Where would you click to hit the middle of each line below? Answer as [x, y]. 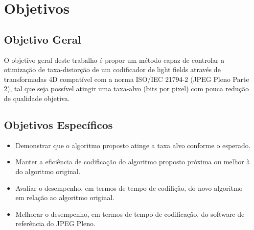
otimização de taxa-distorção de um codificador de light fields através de [112, 69]
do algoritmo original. [48, 171]
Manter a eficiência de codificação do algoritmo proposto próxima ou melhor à [133, 162]
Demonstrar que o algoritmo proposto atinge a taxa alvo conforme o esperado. [133, 145]
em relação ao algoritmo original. [65, 197]
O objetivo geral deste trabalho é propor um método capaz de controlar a [114, 60]
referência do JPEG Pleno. [55, 223]
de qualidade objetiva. [37, 98]
